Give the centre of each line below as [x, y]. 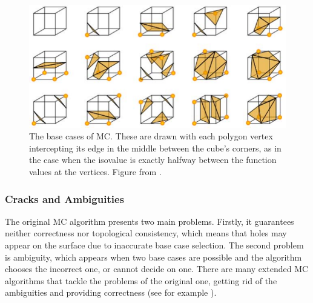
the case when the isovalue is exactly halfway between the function [153, 160]
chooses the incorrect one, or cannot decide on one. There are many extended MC [157, 269]
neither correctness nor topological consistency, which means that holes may [146, 233]
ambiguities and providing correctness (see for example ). [111, 292]
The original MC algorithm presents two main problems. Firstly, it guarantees [150, 221]
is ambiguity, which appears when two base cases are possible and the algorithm [153, 257]
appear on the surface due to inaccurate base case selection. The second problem [154, 245]
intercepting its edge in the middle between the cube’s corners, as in [155, 148]
